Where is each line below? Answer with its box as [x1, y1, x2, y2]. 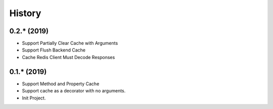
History [9, 8, 41, 19]
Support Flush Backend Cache [22, 47, 86, 53]
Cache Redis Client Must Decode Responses [22, 54, 115, 60]
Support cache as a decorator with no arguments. [22, 88, 126, 94]
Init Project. [22, 95, 46, 101]
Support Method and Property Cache [22, 81, 100, 87]
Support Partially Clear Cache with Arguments [22, 40, 118, 46]
